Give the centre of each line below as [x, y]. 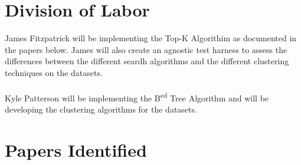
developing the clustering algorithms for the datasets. [101, 109]
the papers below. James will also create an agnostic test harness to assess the [146, 49]
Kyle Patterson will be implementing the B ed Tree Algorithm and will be [137, 97]
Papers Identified [76, 150]
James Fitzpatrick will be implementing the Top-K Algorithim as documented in [151, 38]
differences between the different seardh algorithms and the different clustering [147, 61]
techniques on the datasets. [54, 72]
